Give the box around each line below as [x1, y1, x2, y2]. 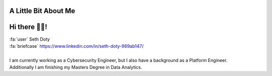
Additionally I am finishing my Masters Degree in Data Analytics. [9, 64, 143, 70]
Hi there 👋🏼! [9, 23, 47, 31]
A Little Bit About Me [9, 7, 76, 15]
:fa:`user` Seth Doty [9, 36, 50, 42]
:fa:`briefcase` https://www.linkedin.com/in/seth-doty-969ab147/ [9, 43, 144, 49]
